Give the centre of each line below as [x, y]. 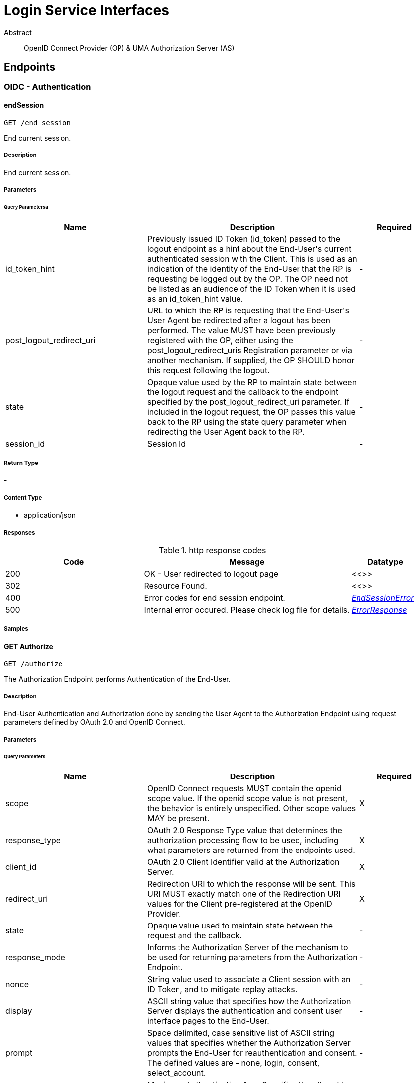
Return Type [21, 463]
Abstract [18, 32]
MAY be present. [178, 818]
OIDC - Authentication [48, 87]
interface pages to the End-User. [208, 1021]
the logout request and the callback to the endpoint [243, 392]
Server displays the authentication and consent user [244, 1011]
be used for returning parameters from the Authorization [252, 958]
